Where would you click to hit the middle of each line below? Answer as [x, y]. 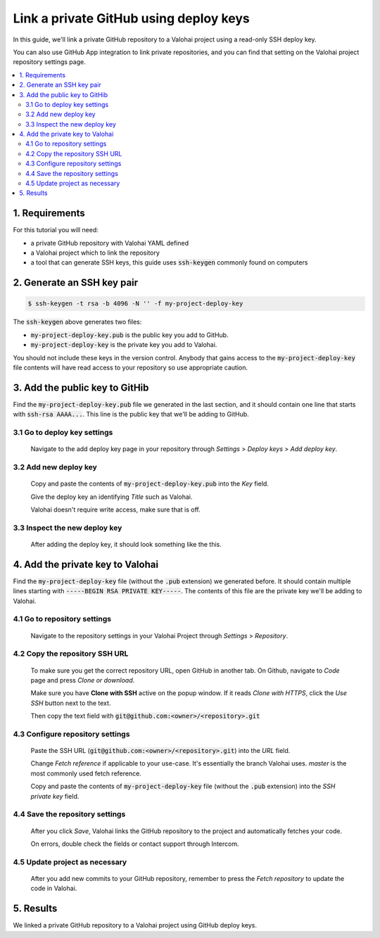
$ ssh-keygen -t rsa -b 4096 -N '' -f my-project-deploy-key [135, 304]
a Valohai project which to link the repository [95, 253]
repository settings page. [49, 62]
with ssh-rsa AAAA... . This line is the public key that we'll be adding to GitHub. [131, 414]
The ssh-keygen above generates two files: [77, 322]
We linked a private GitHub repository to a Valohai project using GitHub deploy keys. [135, 925]
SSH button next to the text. [71, 703]
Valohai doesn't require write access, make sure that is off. [115, 509]
